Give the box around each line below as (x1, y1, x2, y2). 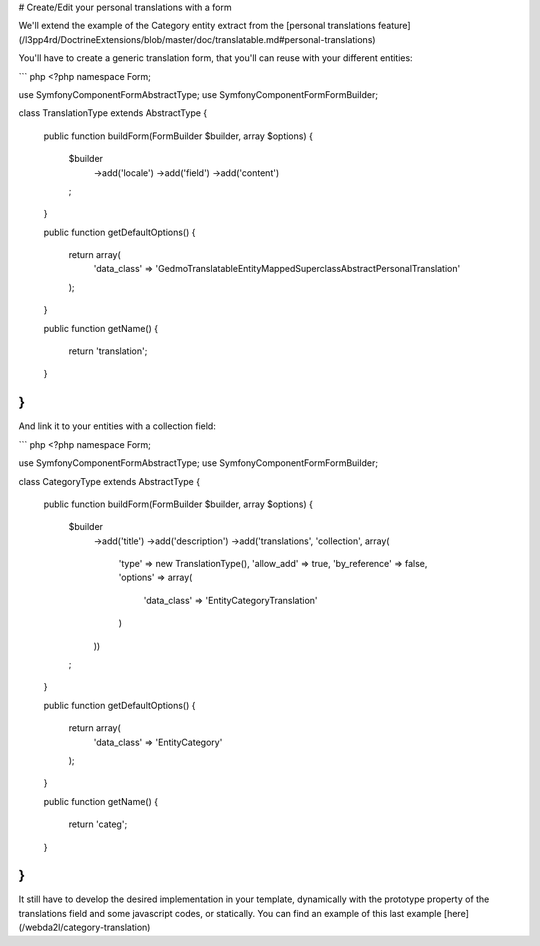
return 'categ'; (68, 818, 128, 830)
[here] (443, 907, 469, 919)
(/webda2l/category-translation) (18, 921, 151, 934)
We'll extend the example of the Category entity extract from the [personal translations (18, 20, 377, 32)
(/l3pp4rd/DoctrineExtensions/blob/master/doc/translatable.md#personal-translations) (18, 33, 376, 45)
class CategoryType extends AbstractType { (18, 475, 200, 487)
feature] (377, 20, 411, 32)
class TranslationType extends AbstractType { (18, 107, 208, 119)
